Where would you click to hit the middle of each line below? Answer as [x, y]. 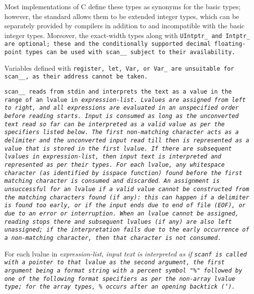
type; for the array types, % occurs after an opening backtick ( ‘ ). [120, 287]
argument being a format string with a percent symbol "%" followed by [123, 270]
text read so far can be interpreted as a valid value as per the [115, 124]
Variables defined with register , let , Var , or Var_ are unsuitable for [119, 68]
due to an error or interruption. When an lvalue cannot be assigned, [122, 213]
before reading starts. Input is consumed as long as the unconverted [122, 116]
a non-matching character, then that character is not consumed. [113, 238]
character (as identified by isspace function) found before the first [123, 173]
